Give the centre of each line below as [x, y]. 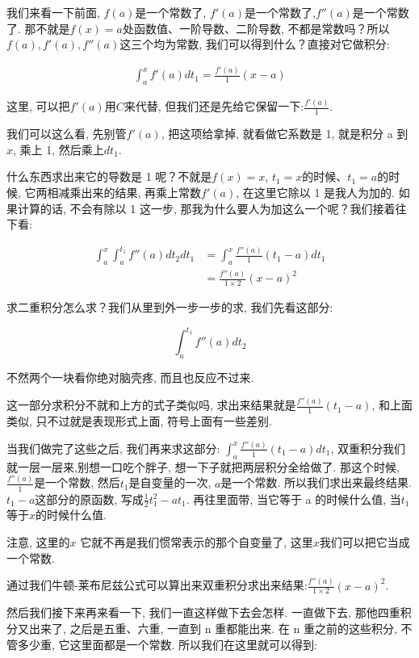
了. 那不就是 [38, 28]
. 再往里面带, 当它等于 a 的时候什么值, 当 [293, 499]
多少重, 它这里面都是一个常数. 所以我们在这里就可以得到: [167, 644]
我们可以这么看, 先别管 [67, 134]
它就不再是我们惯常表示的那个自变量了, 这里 [197, 541]
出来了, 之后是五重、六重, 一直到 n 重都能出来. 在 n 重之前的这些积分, [213, 628]
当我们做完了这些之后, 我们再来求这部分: [113, 448]
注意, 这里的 [38, 541]
